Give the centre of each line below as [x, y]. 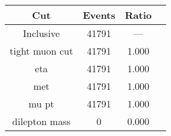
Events [99, 15]
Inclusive [41, 33]
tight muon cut [41, 51]
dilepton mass [41, 121]
